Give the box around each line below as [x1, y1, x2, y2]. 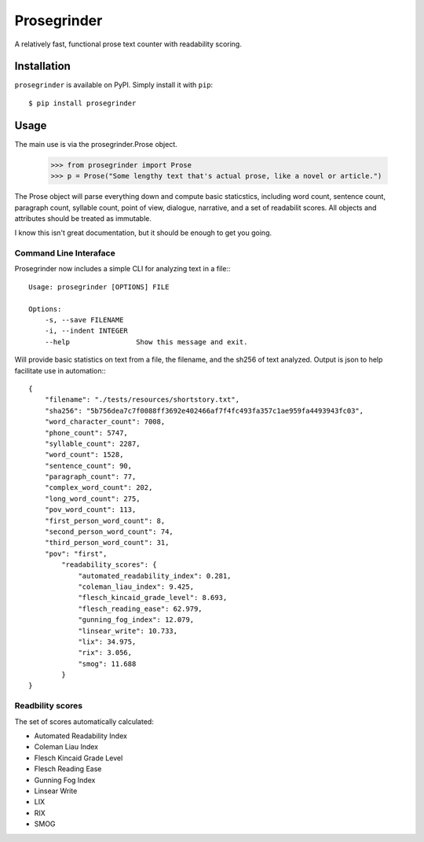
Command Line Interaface [14, 248, 115, 259]
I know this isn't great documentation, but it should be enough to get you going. [14, 228, 272, 237]
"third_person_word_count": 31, [44, 539, 170, 547]
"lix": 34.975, [78, 637, 137, 646]
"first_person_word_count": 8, [44, 516, 166, 525]
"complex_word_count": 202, [44, 484, 153, 492]
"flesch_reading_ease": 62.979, [78, 604, 203, 613]
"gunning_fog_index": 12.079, [78, 616, 195, 624]
